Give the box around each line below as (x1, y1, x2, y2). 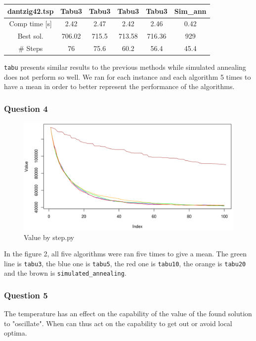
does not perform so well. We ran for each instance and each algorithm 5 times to (4, 71, 251, 82)
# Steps (18, 43, 43, 53)
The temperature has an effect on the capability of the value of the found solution (4, 308, 252, 319)
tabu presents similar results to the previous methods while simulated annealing (4, 62, 246, 72)
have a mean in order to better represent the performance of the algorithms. (4, 81, 235, 92)
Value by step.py (24, 232, 74, 242)
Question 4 (4, 102, 48, 114)
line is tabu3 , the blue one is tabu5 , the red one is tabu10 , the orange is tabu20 (4, 258, 246, 268)
